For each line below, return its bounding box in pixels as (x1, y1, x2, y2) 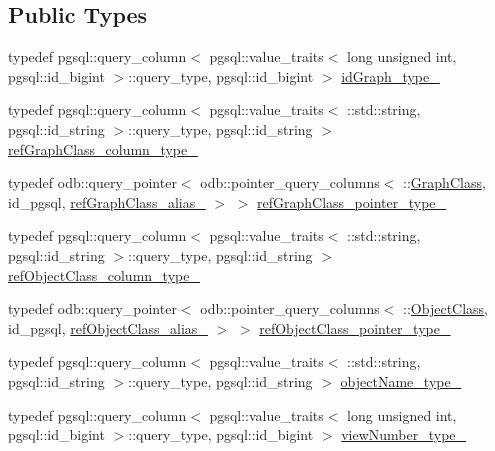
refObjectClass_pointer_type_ (259, 317, 451, 338)
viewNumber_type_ (341, 424, 467, 445)
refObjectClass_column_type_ (8, 264, 200, 285)
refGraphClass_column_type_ (8, 138, 198, 159)
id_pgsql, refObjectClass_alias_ (8, 317, 208, 338)
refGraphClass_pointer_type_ (257, 191, 447, 212)
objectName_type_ (340, 370, 462, 391)
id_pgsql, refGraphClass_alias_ (8, 191, 206, 212)
